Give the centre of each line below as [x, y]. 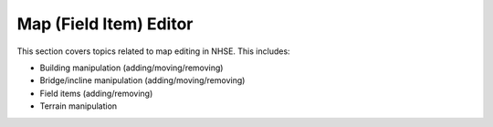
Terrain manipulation [79, 106]
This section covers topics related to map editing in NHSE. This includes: [154, 51]
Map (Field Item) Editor [105, 24]
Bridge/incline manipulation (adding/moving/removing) [142, 80]
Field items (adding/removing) [96, 93]
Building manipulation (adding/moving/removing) [131, 68]
